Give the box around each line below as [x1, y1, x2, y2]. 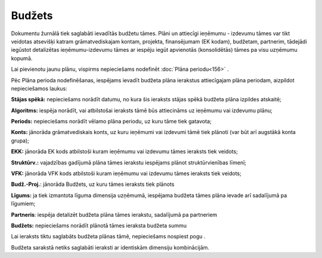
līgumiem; [11, 200, 36, 207]
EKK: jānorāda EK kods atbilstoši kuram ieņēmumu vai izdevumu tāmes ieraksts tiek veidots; [11, 148, 238, 155]
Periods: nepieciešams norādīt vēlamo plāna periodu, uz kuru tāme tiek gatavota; [11, 118, 212, 125]
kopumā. [11, 54, 33, 62]
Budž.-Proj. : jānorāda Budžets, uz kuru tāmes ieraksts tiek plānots [11, 181, 175, 188]
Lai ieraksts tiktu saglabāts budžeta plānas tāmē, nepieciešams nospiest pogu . [11, 233, 206, 240]
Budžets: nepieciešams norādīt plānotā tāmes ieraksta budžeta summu [11, 222, 187, 229]
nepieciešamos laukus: [11, 85, 68, 92]
